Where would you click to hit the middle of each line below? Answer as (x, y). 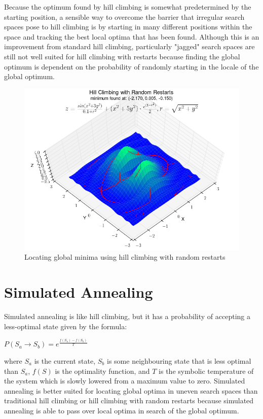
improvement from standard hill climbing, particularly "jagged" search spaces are (129, 46)
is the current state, (65, 360)
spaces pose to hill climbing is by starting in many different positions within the (128, 27)
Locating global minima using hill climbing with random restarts (125, 257)
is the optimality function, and (102, 371)
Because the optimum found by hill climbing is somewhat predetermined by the (128, 7)
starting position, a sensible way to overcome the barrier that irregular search (124, 16)
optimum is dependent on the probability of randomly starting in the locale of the (131, 66)
